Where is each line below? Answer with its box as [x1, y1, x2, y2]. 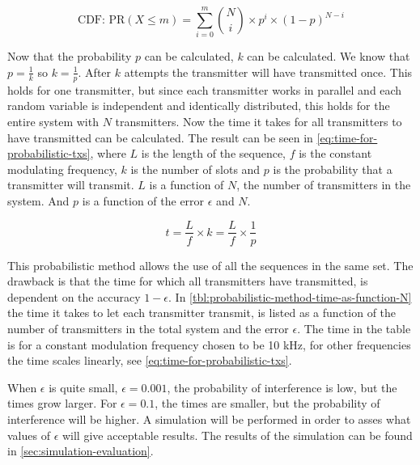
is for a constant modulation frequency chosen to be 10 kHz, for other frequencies [7, 336, 411, 353]
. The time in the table [297, 319, 411, 336]
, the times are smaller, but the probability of [155, 395, 380, 412]
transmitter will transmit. [7, 176, 134, 193]
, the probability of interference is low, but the [167, 378, 397, 395]
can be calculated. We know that [247, 48, 410, 65]
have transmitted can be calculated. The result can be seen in [7, 129, 313, 146]
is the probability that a [273, 160, 392, 177]
